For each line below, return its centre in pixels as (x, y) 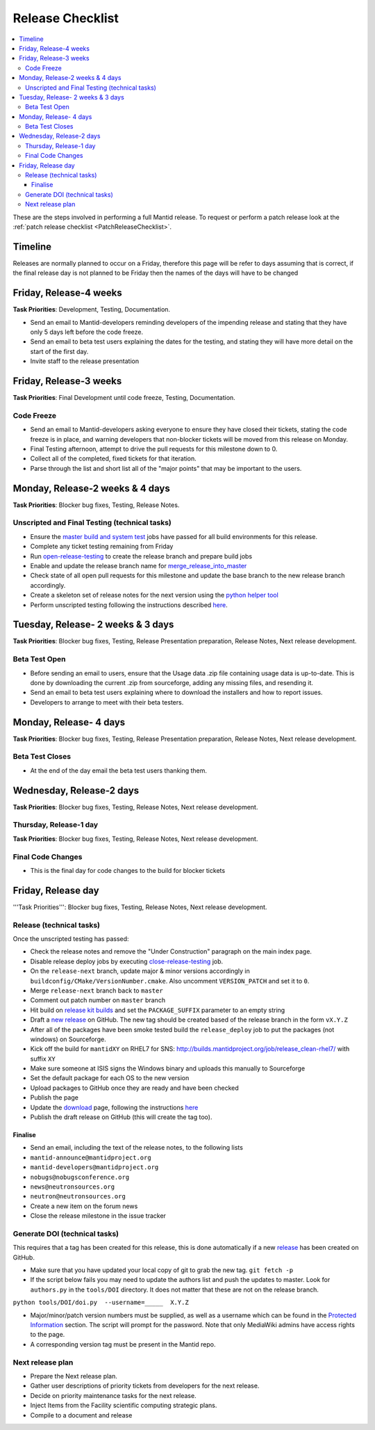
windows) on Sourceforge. (68, 1039)
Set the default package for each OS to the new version (110, 1078)
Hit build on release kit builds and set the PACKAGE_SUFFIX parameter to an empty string (158, 1010)
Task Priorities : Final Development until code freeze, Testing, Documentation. (124, 398)
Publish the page (55, 1098)
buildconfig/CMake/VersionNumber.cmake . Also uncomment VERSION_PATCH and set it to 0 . (170, 981)
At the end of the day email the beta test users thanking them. (119, 770)
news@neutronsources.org (72, 1187)
